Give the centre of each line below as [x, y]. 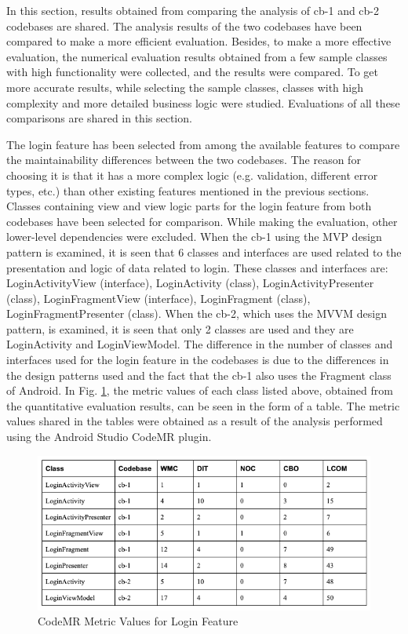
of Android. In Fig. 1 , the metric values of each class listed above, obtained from [200, 390]
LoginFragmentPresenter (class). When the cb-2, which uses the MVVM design [197, 313]
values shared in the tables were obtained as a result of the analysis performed [195, 421]
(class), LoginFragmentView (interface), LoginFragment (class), [158, 298]
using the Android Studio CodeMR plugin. [109, 437]
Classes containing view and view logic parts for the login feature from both [189, 206]
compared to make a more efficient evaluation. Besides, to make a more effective [199, 41]
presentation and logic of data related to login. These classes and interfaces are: [197, 267]
